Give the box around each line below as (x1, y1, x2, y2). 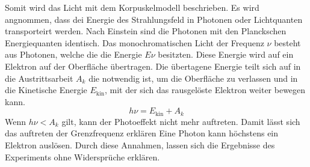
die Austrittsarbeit (5, 71, 73, 84)
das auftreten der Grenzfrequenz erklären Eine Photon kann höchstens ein (5, 127, 279, 139)
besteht (274, 36, 301, 49)
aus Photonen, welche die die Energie (5, 48, 142, 61)
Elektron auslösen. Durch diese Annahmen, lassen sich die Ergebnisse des (5, 138, 275, 151)
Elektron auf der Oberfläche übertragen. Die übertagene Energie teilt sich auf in (5, 59, 301, 72)
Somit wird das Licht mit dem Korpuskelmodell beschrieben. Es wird (5, 1, 259, 13)
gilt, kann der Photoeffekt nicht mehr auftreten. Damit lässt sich (61, 115, 300, 127)
